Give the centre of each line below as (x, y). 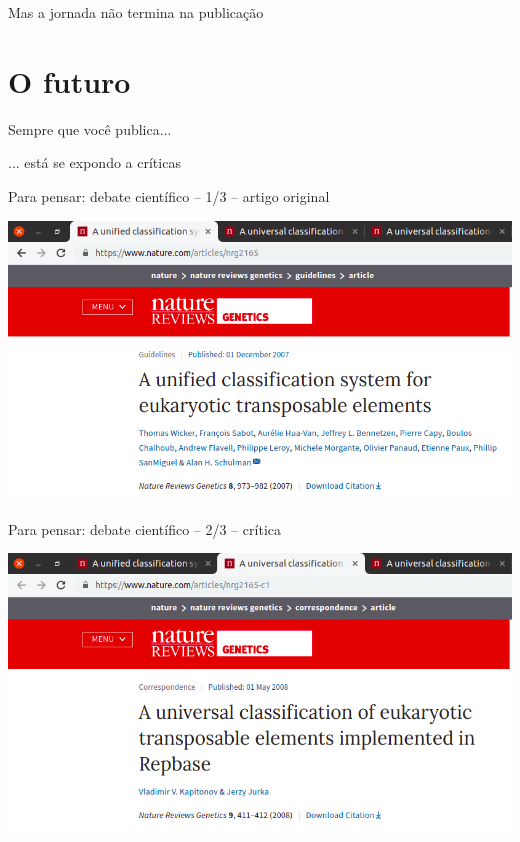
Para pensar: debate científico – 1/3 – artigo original (169, 195)
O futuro (69, 80)
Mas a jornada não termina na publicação (136, 12)
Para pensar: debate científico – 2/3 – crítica (144, 528)
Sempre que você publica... (90, 128)
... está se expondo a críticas (94, 162)
